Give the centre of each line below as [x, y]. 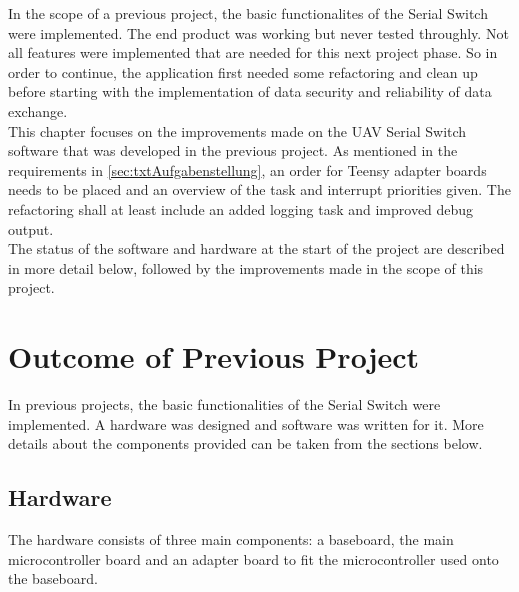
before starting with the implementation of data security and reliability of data [250, 91]
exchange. [38, 110]
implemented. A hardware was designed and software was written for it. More [246, 423]
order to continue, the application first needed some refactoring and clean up [243, 71]
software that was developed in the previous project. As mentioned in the [233, 150]
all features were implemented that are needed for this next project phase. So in [253, 52]
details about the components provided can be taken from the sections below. [245, 443]
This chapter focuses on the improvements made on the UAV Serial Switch [237, 130]
